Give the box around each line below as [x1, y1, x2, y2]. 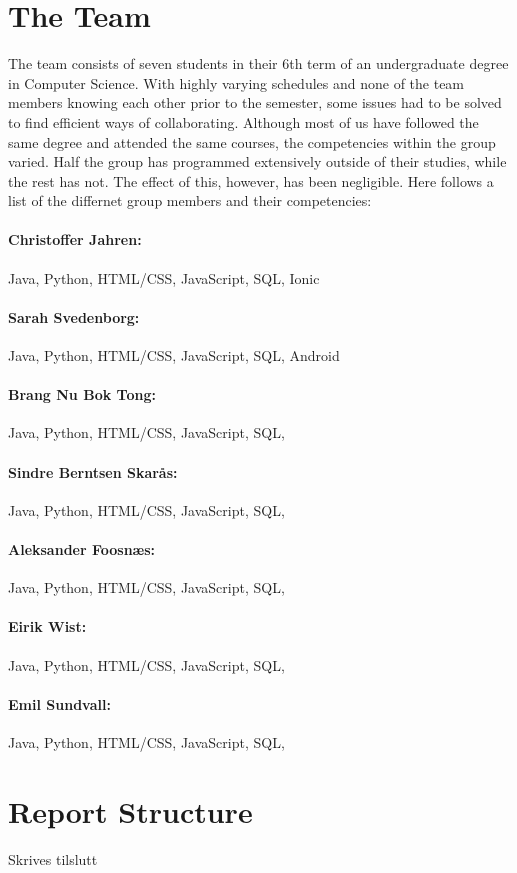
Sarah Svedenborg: [8, 306, 140, 327]
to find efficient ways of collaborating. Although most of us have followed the [8, 111, 479, 132]
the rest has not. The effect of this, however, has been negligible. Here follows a [8, 170, 494, 191]
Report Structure [8, 790, 253, 831]
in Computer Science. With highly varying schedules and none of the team [8, 72, 465, 93]
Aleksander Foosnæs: [8, 539, 156, 560]
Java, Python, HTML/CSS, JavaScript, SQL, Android [8, 345, 340, 366]
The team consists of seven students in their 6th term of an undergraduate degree [8, 53, 509, 74]
